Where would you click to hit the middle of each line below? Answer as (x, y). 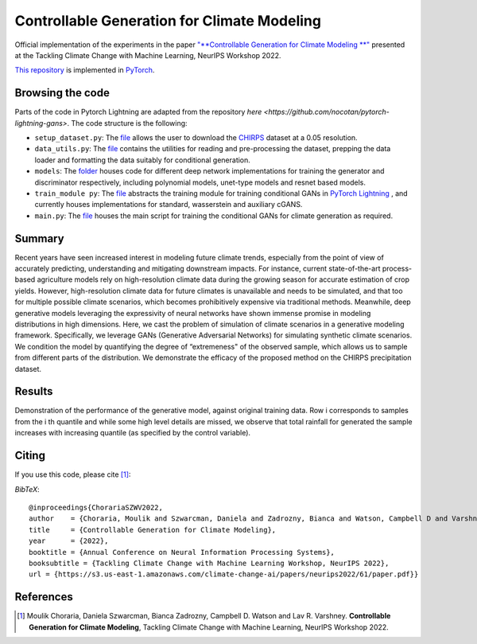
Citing (30, 456)
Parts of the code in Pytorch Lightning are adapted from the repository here (138, 112)
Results (34, 391)
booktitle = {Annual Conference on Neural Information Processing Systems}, (182, 552)
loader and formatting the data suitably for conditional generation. (142, 160)
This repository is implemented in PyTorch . (85, 70)
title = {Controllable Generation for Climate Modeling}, (153, 530)
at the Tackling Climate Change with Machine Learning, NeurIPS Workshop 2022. (148, 55)
